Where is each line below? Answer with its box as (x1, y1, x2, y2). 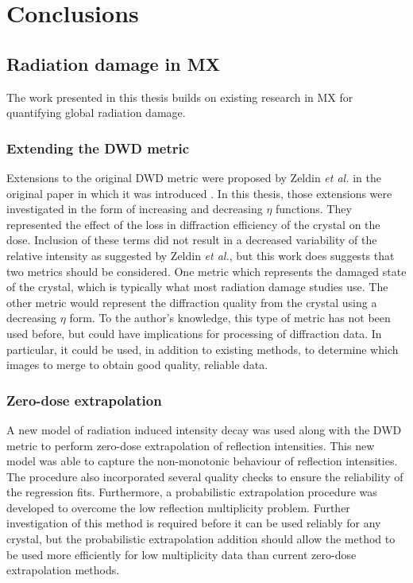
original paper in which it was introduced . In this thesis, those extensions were (6, 185, 392, 201)
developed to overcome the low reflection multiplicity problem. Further (6, 499, 350, 515)
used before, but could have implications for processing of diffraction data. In (6, 325, 382, 341)
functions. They (276, 200, 352, 217)
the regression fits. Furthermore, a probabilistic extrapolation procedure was (6, 484, 377, 500)
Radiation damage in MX (6, 51, 220, 76)
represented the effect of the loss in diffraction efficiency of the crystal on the (6, 216, 380, 232)
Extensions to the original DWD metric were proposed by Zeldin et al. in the (6, 169, 381, 185)
